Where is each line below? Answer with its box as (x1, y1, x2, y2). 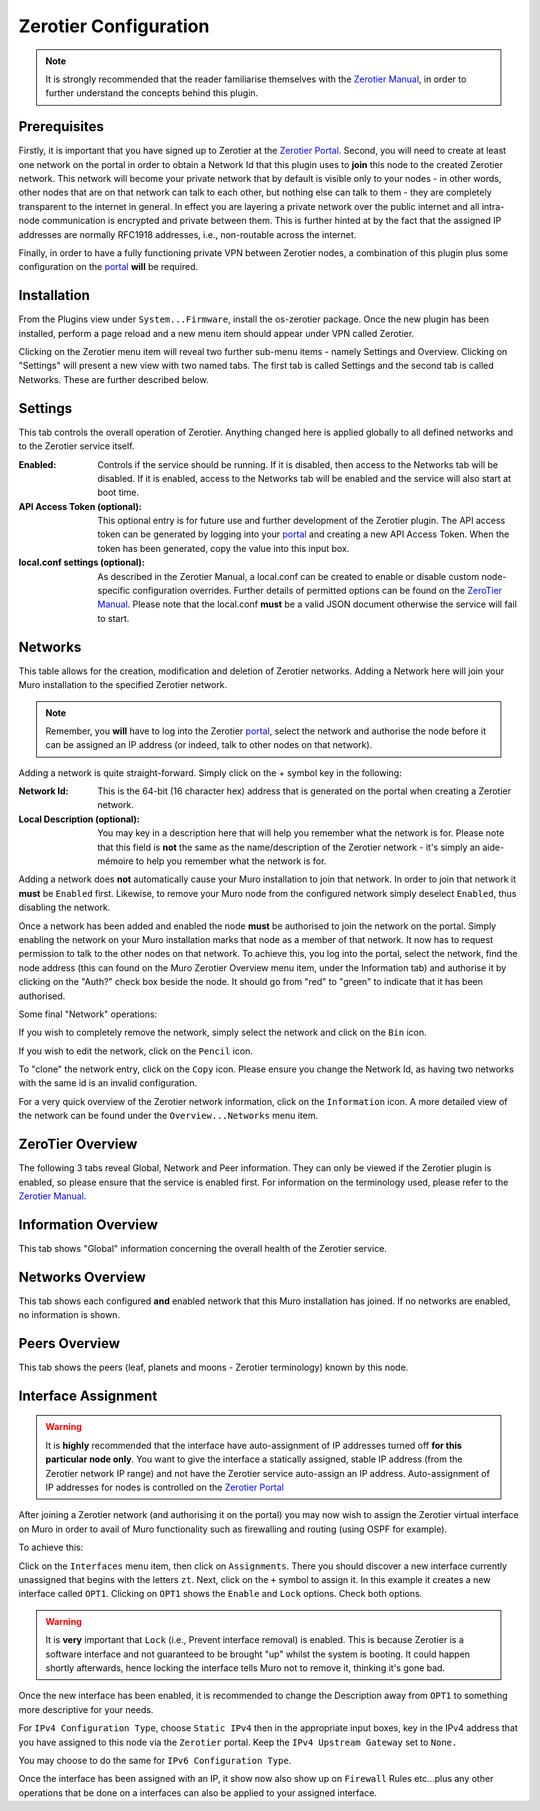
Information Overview (18, 1216, 159, 1233)
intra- (481, 200, 505, 212)
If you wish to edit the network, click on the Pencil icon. (18, 1045, 254, 1057)
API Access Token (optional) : (18, 500, 142, 512)
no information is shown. (18, 1309, 120, 1321)
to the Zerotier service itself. (18, 440, 135, 452)
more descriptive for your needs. (18, 1703, 154, 1715)
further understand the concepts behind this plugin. (45, 87, 259, 99)
